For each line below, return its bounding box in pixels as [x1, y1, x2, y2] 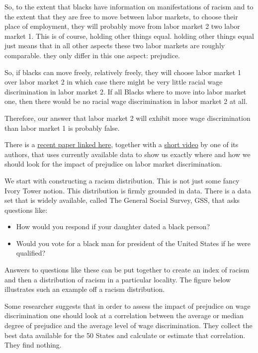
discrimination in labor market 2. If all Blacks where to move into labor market [4, 86, 247, 96]
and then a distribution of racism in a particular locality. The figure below [4, 274, 231, 284]
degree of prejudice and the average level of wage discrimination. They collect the [4, 320, 253, 331]
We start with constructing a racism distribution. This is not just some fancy [4, 175, 240, 185]
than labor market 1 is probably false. [4, 122, 120, 133]
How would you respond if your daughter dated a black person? [16, 221, 210, 232]
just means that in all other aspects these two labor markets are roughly [4, 40, 225, 51]
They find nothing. [4, 340, 62, 350]
